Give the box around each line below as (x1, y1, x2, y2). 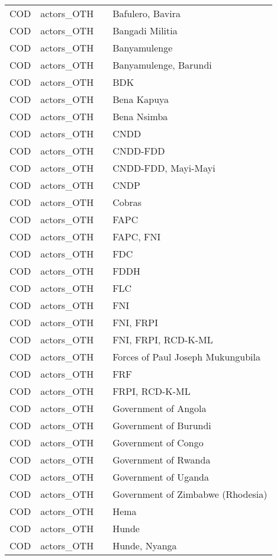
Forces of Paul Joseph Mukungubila (112, 350, 260, 363)
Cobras (112, 195, 142, 209)
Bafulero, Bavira (112, 7, 181, 20)
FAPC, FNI (112, 230, 161, 243)
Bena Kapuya (112, 92, 169, 106)
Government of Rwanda (112, 453, 211, 466)
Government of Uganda (112, 470, 209, 484)
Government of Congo (112, 436, 204, 449)
